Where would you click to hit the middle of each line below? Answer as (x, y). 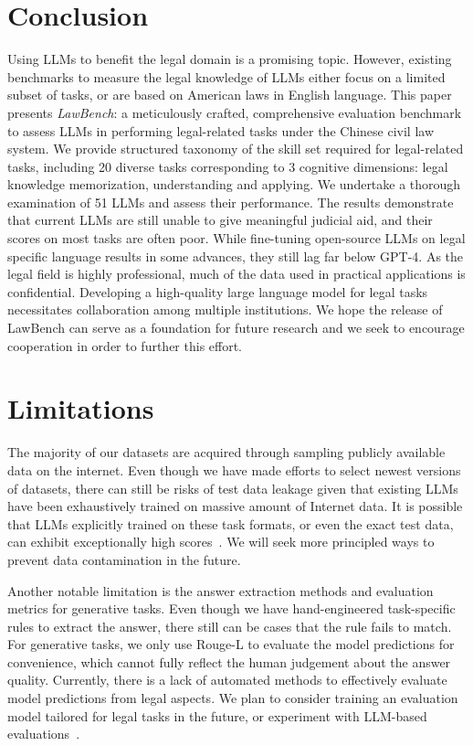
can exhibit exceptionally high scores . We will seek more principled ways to (221, 542)
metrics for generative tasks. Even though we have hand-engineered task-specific (231, 608)
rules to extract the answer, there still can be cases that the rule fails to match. (230, 626)
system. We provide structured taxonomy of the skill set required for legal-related (236, 149)
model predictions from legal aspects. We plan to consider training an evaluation (233, 698)
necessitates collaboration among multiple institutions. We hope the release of (225, 309)
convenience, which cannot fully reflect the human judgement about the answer (229, 661)
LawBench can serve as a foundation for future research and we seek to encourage (236, 328)
